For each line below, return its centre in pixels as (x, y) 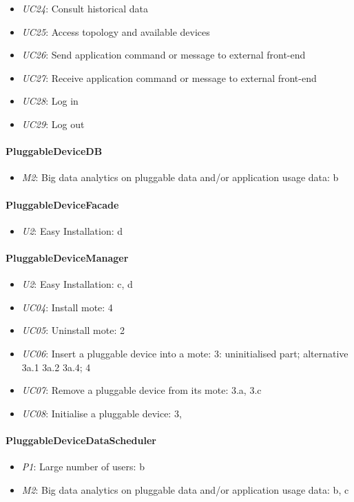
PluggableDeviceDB (54, 151)
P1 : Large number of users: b (83, 467)
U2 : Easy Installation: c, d (77, 284)
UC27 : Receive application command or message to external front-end (169, 77)
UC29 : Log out (53, 124)
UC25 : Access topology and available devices (116, 31)
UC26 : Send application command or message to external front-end (164, 55)
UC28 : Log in (50, 101)
